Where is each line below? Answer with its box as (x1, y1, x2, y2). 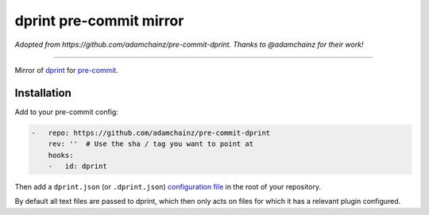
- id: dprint (48, 162, 107, 171)
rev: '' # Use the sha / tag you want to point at (48, 140, 254, 148)
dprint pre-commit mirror (14, 12, 184, 29)
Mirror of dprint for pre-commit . (14, 65, 118, 75)
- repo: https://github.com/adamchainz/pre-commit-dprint (31, 128, 271, 137)
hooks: (48, 151, 74, 159)
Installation (14, 86, 71, 99)
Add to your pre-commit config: (14, 107, 118, 117)
